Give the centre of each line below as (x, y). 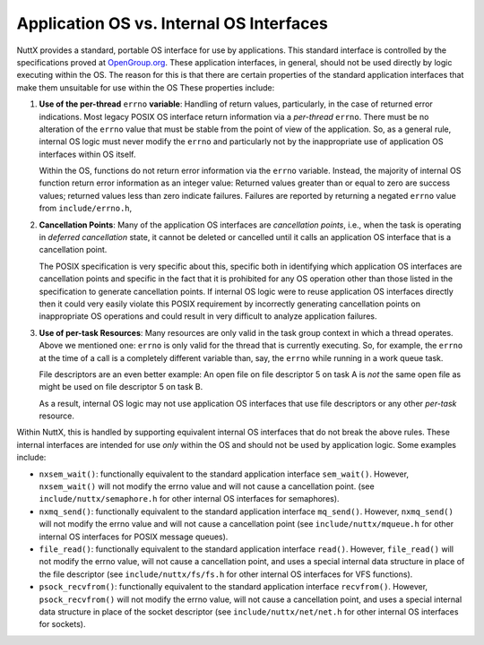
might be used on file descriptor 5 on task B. (121, 387)
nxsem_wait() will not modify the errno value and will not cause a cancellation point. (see (207, 486)
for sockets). (62, 624)
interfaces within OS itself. (87, 154)
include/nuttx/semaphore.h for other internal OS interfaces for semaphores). (189, 499)
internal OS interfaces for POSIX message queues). (134, 537)
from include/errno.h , (86, 208)
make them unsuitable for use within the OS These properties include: (146, 87)
